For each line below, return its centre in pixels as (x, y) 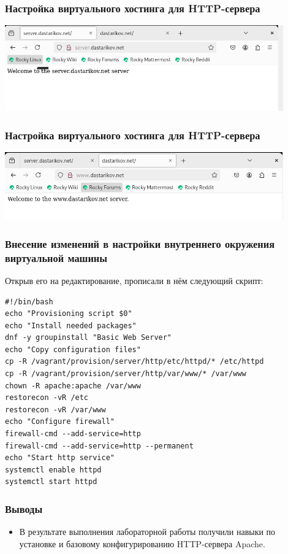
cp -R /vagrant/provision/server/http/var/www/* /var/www (126, 374)
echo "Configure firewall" (60, 422)
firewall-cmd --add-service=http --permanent (99, 446)
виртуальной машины (56, 257)
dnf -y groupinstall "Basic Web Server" (89, 338)
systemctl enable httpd (53, 470)
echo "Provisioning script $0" (69, 314)
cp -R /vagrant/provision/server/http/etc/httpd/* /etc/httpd (135, 362)
